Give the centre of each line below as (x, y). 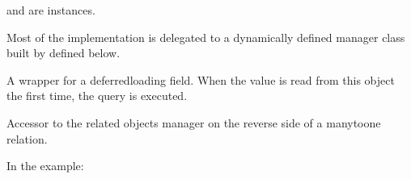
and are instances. (51, 10)
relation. (27, 138)
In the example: (45, 166)
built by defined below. (64, 53)
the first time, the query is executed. (97, 96)
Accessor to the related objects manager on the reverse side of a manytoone (194, 122)
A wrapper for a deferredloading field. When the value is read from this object (201, 79)
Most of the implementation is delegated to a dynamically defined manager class (206, 37)
